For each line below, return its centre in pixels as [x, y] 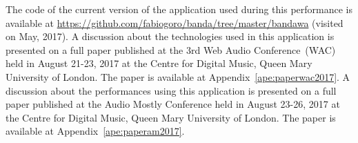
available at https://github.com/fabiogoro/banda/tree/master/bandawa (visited [175, 22]
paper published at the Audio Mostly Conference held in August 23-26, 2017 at [173, 104]
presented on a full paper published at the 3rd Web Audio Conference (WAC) [171, 49]
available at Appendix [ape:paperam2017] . [95, 131]
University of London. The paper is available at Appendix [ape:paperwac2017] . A [178, 76]
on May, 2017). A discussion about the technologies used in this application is [170, 36]
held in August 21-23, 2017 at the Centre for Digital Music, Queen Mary [159, 63]
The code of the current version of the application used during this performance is [179, 9]
